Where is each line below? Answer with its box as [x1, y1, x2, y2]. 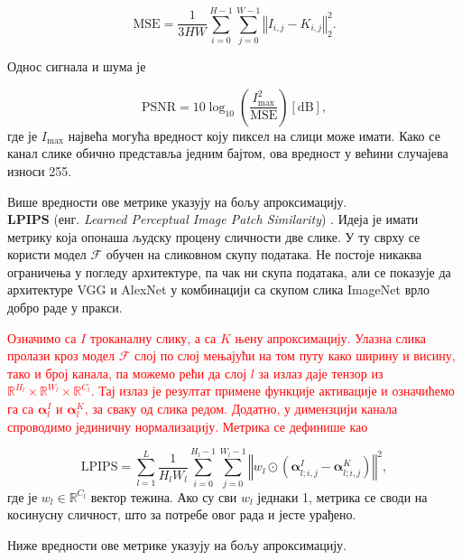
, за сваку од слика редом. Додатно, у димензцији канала [84, 399, 398, 418]
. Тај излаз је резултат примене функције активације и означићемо [90, 381, 455, 400]
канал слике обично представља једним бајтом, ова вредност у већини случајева [7, 144, 448, 163]
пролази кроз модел [7, 346, 115, 365]
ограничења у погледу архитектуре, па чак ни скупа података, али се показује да [7, 262, 451, 281]
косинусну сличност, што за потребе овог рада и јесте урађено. [7, 505, 356, 524]
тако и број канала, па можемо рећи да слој [7, 363, 247, 382]
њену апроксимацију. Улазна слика [235, 328, 427, 347]
